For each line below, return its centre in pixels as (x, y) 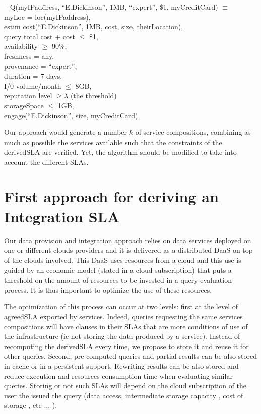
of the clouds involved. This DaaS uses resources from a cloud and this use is (123, 260)
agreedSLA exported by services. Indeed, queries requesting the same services (123, 316)
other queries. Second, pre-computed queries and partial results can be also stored (131, 356)
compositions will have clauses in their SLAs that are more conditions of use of (126, 326)
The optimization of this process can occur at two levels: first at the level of (121, 306)
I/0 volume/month (33, 85)
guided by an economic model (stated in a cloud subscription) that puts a (118, 270)
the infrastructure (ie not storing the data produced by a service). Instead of (122, 336)
